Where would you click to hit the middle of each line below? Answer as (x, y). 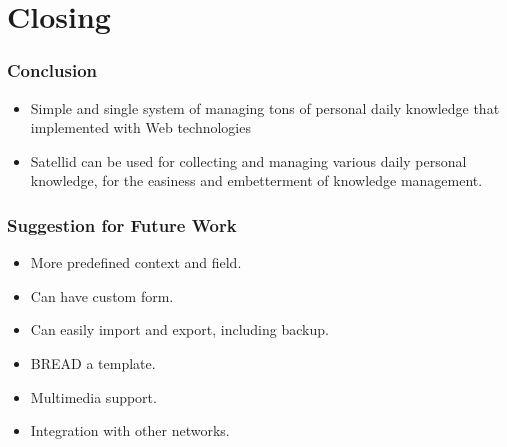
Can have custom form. (102, 295)
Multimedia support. (93, 396)
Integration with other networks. (130, 430)
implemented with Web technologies (140, 127)
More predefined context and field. (136, 262)
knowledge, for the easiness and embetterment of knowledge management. (256, 180)
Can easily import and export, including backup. (179, 329)
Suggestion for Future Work (122, 224)
